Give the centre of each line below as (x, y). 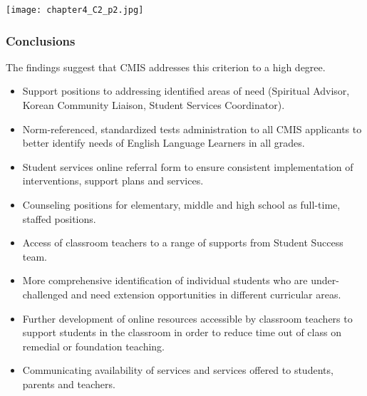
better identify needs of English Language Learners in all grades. (164, 143)
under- (325, 280)
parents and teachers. (69, 384)
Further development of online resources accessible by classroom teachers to (187, 318)
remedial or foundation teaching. (94, 346)
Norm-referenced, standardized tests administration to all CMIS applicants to (192, 129)
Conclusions (41, 40)
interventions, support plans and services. (113, 181)
